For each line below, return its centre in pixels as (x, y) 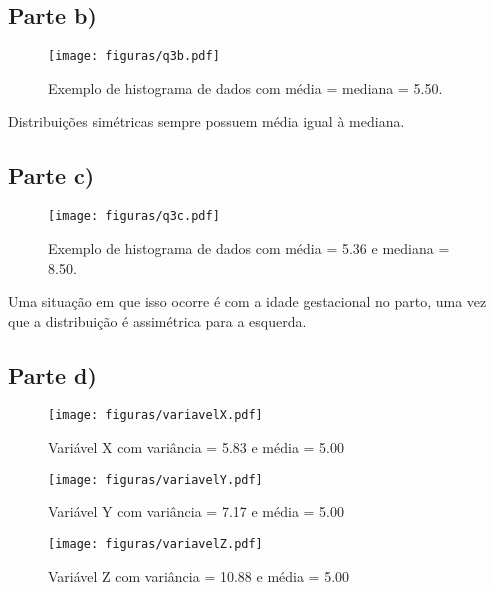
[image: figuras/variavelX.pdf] (155, 415)
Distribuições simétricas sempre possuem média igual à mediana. (206, 121)
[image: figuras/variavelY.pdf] (155, 479)
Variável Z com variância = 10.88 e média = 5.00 (199, 575)
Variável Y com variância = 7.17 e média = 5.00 (196, 511)
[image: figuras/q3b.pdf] (134, 56)
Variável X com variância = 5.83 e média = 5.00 (196, 447)
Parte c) (51, 175)
